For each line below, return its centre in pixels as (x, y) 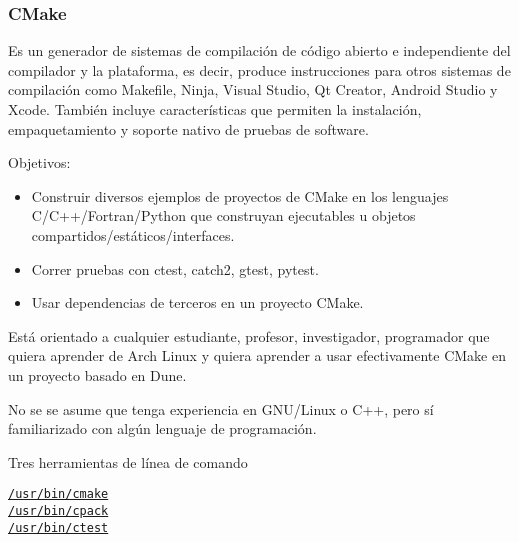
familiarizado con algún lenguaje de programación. (162, 428)
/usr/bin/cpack (58, 510)
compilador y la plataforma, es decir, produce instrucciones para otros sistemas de (259, 69)
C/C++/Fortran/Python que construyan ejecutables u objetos (223, 215)
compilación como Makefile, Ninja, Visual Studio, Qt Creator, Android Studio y (253, 89)
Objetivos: (39, 162)
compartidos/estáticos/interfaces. (133, 234)
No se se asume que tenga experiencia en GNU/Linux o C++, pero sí (221, 408)
